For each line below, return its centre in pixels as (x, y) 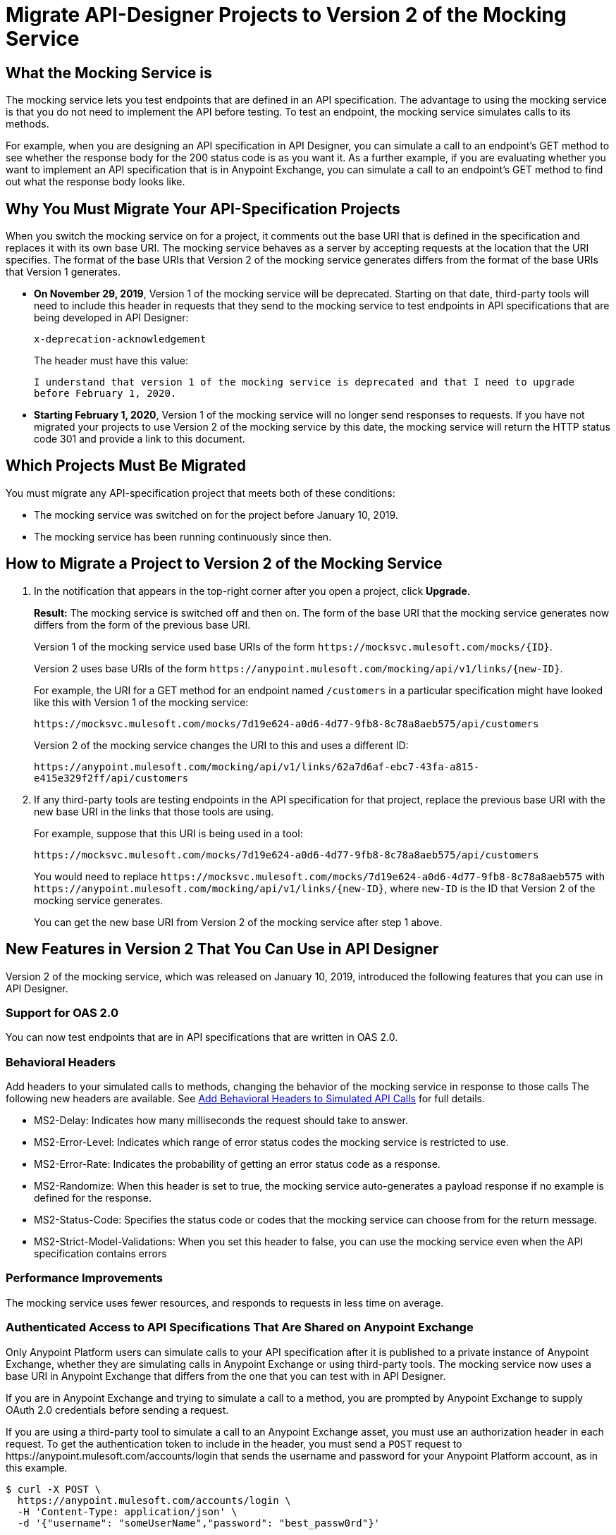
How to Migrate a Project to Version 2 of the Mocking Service (224, 564)
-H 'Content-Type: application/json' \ (127, 1511)
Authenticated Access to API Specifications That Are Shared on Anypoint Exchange (240, 1327)
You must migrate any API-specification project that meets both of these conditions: (201, 493)
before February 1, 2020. (105, 394)
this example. (37, 1467)
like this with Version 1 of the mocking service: (141, 702)
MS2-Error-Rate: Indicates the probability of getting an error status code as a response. (237, 1164)
